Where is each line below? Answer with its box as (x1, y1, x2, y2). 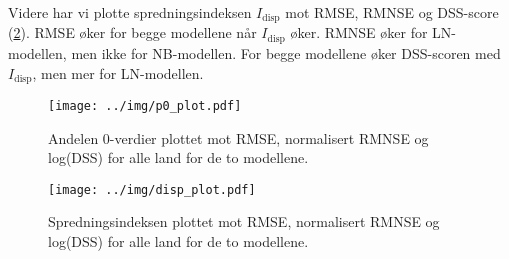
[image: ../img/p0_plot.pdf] (48, 98, 242, 113)
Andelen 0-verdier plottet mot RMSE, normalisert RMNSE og (48, 127, 429, 148)
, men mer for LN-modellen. (32, 62, 204, 83)
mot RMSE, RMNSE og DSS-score (285, 2, 499, 22)
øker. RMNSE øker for (290, 22, 428, 43)
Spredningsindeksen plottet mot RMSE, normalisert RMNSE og (48, 211, 440, 232)
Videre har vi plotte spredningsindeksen (8, 2, 252, 22)
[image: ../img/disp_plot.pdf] (48, 182, 256, 197)
